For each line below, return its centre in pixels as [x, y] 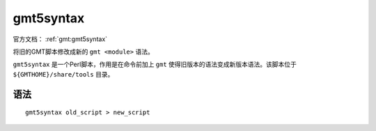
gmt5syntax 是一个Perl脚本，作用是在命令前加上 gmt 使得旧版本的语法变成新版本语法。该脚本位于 [155, 64]
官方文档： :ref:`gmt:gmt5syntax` [60, 39]
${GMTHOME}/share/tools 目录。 [63, 74]
